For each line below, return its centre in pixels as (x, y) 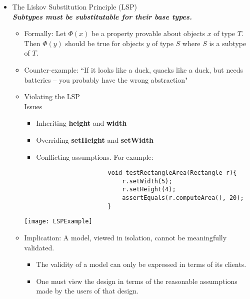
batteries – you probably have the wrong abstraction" (106, 79)
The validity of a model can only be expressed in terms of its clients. (141, 264)
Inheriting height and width (81, 123)
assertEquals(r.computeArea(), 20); (183, 198)
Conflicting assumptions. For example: (95, 157)
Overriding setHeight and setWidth (95, 139)
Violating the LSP (52, 96)
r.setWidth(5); (147, 181)
